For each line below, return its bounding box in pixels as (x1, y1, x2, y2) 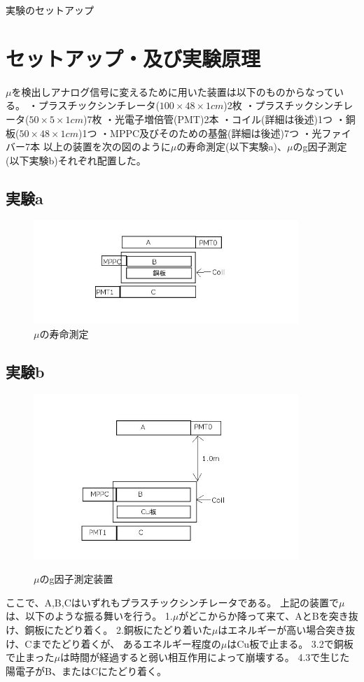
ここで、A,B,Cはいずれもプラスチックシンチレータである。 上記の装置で (6, 595, 339, 609)
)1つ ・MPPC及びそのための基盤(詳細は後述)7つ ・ (78, 125, 312, 140)
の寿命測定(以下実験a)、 (176, 139, 288, 154)
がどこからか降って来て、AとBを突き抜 (178, 609, 358, 623)
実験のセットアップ (6, 3, 94, 17)
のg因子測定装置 (39, 571, 113, 586)
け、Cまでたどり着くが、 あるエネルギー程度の (6, 636, 221, 651)
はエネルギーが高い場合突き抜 (218, 623, 356, 637)
